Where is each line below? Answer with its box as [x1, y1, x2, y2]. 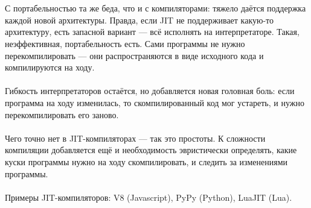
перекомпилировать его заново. [5, 108, 119, 121]
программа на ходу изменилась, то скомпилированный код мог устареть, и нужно [5, 96, 304, 109]
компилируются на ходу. [5, 61, 95, 74]
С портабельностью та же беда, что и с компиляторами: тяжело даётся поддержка [5, 2, 306, 14]
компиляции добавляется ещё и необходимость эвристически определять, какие [5, 143, 297, 156]
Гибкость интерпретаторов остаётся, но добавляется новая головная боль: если [5, 84, 295, 97]
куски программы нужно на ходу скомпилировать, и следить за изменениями [5, 155, 288, 168]
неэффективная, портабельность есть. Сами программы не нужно [5, 37, 245, 49]
